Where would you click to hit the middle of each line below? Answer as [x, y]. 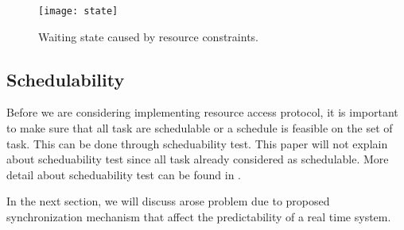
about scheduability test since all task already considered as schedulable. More [198, 159]
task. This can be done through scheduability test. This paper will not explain [197, 143]
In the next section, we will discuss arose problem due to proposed [168, 201]
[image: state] [78, 11]
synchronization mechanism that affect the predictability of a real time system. [199, 217]
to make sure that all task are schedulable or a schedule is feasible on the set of [200, 128]
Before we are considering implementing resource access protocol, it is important [202, 112]
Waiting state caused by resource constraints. [148, 36]
